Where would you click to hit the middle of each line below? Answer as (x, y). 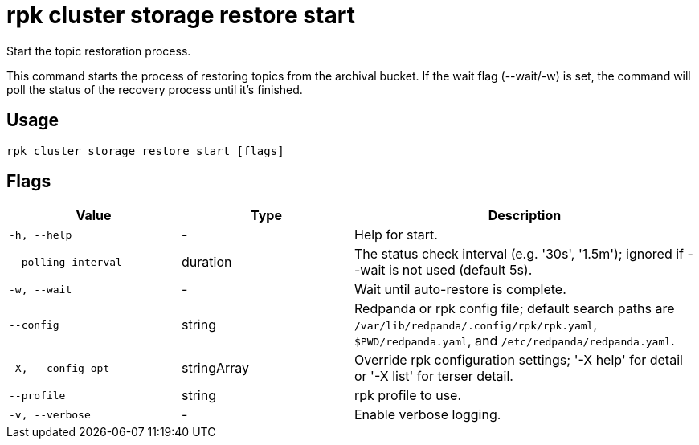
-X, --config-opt (59, 368)
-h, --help (41, 235)
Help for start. (396, 235)
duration (207, 262)
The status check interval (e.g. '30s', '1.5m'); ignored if (519, 254)
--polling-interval (65, 262)
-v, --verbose (50, 414)
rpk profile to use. (408, 396)
